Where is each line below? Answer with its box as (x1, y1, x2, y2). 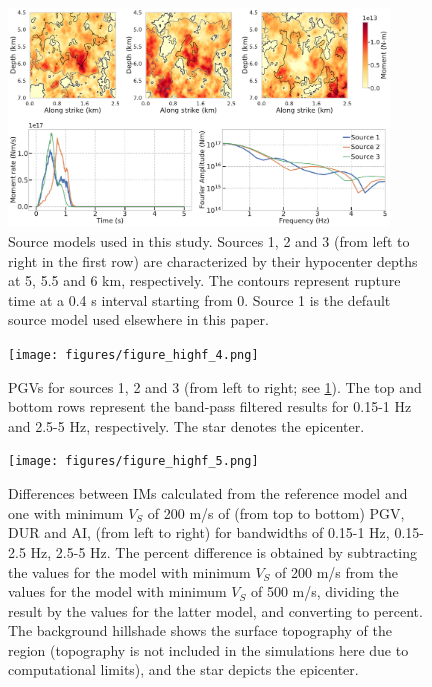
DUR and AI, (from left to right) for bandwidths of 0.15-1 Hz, (8, 522, 390, 543)
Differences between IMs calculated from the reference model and (8, 483, 408, 504)
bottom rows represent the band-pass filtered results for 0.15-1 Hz (8, 396, 412, 417)
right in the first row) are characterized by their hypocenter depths (8, 250, 418, 271)
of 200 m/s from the (275, 561, 399, 582)
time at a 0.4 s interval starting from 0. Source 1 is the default (8, 289, 391, 310)
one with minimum (8, 502, 124, 523)
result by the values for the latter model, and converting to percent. (8, 600, 423, 621)
